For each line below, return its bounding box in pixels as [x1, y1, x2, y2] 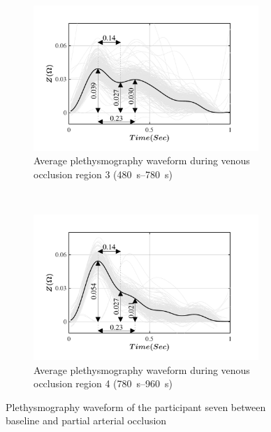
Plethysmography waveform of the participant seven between [6, 399, 266, 414]
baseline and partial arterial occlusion [6, 413, 167, 428]
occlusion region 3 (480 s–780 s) [34, 167, 173, 182]
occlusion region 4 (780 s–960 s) [34, 376, 173, 391]
